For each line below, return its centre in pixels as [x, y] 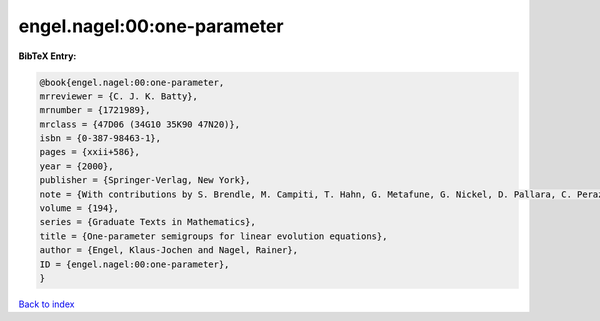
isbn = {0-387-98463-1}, [100, 138]
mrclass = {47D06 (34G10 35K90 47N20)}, [139, 124]
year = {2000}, [76, 166]
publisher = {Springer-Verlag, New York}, [145, 180]
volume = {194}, [79, 208]
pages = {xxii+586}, [89, 152]
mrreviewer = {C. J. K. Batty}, [119, 96]
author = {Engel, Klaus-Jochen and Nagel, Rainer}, [169, 250]
